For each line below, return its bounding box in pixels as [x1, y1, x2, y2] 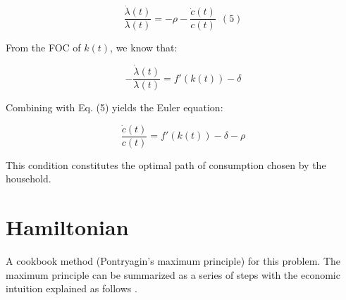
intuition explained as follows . [6, 281, 137, 296]
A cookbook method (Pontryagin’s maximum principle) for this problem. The [6, 254, 340, 268]
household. [6, 171, 51, 186]
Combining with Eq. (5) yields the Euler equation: [6, 100, 223, 115]
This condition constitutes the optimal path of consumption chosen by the [6, 157, 326, 172]
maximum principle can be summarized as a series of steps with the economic [6, 267, 340, 282]
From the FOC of [6, 40, 81, 55]
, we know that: [110, 40, 178, 55]
